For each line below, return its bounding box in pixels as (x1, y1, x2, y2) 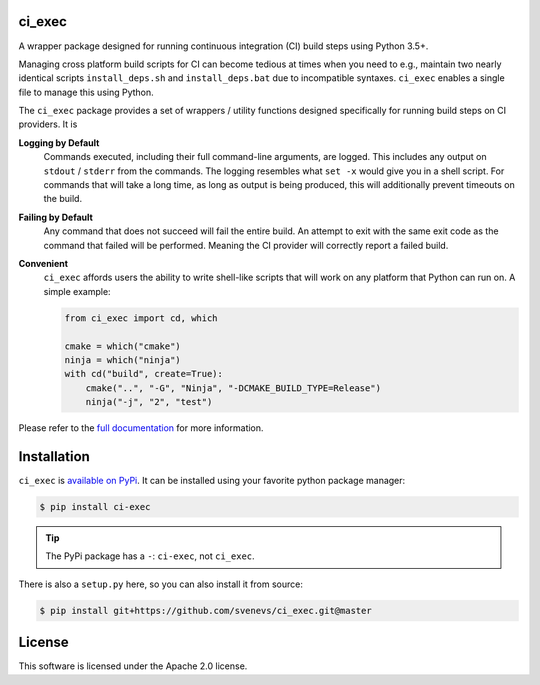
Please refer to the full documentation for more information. (18, 422, 264, 434)
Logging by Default (18, 136, 100, 149)
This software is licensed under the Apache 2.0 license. (18, 660, 248, 672)
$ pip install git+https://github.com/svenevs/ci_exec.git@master (39, 605, 372, 616)
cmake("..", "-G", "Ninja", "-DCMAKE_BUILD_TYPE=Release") (85, 382, 382, 394)
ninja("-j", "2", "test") (85, 396, 213, 408)
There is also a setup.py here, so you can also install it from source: (18, 578, 304, 590)
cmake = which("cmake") (64, 340, 182, 352)
